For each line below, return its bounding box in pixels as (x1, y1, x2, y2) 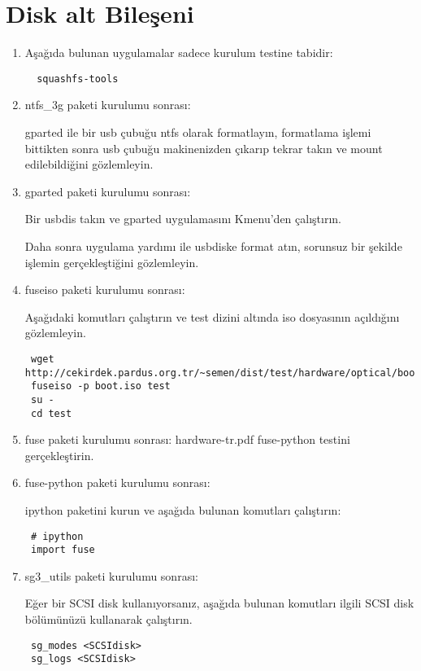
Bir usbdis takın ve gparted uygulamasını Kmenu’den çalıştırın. (24, 210, 341, 227)
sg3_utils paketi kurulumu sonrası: (24, 567, 198, 584)
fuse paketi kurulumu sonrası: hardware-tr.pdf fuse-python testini (24, 431, 350, 448)
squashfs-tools (37, 72, 119, 85)
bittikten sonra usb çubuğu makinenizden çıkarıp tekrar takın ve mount (24, 139, 383, 156)
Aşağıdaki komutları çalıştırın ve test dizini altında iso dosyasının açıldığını (24, 308, 400, 325)
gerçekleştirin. (24, 446, 94, 463)
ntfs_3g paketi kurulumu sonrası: (24, 96, 191, 113)
